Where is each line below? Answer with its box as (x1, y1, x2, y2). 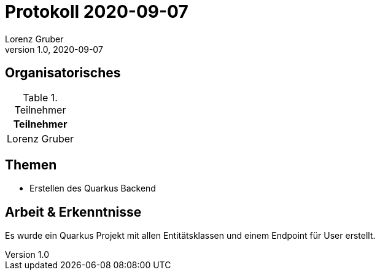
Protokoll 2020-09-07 (5, 1, 188, 22)
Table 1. (23, 91, 58, 104)
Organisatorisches (5, 65, 121, 81)
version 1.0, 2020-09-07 (5, 44, 103, 55)
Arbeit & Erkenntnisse (5, 204, 142, 220)
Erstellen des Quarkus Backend (29, 183, 156, 194)
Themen (5, 157, 57, 173)
